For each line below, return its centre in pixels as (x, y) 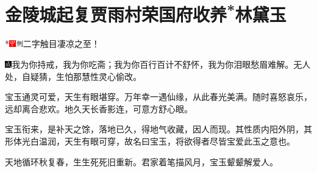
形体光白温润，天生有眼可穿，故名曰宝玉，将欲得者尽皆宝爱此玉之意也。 (150, 141)
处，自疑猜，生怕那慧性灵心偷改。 (73, 76)
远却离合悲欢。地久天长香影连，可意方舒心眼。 (99, 108)
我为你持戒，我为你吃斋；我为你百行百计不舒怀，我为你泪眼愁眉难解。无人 (161, 64)
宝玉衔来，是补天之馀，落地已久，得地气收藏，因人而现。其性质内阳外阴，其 (158, 129)
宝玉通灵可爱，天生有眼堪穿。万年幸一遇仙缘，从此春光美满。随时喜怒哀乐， (158, 97)
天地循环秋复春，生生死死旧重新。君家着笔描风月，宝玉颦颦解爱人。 (141, 161)
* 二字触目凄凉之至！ (52, 44)
